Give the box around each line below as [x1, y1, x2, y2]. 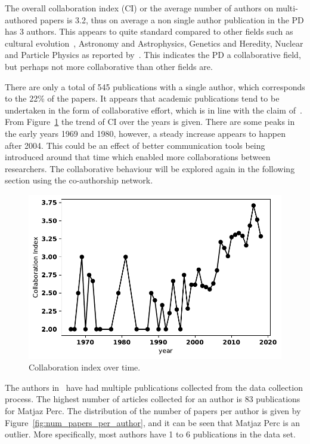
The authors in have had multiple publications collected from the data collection [5, 381, 303, 393]
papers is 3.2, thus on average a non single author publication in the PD [40, 13, 304, 26]
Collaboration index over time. [29, 361, 141, 373]
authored [5, 13, 38, 26]
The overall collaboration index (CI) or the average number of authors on [5, 2, 274, 14]
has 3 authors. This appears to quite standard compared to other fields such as [5, 25, 293, 38]
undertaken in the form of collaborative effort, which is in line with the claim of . [5, 103, 302, 116]
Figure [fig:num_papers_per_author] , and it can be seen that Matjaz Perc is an [5, 416, 300, 428]
